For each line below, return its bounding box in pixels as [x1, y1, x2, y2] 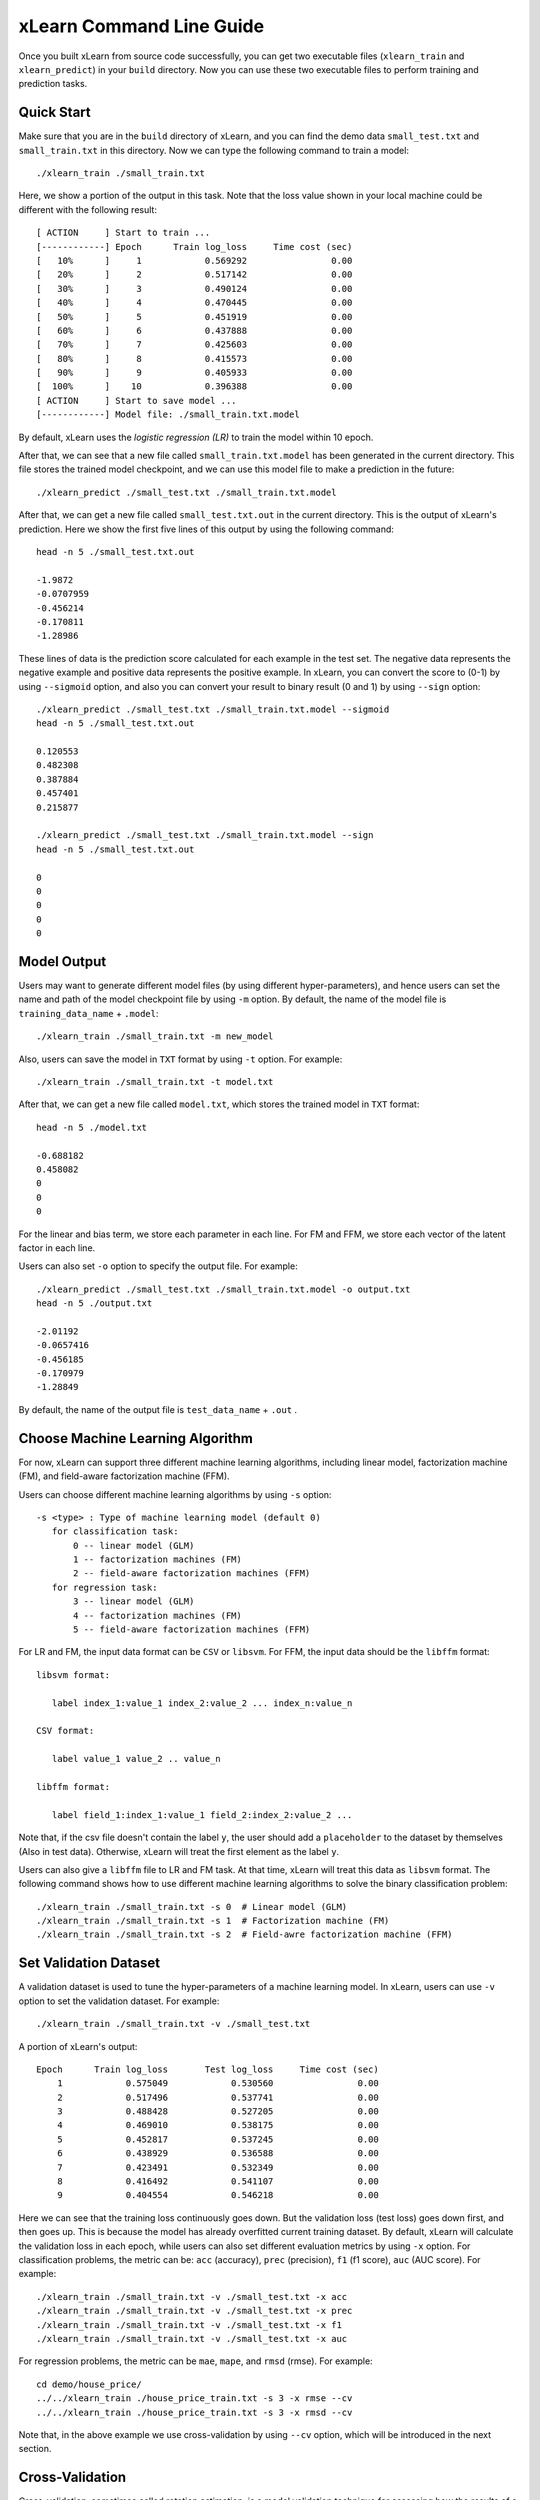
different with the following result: [18, 203, 157, 215]
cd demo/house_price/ [36, 2378, 142, 2390]
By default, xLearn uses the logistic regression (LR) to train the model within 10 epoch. [18, 431, 374, 443]
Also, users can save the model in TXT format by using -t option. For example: [18, 1053, 343, 1065]
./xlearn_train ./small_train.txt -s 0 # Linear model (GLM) [36, 1901, 348, 1912]
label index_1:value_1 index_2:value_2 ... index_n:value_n [51, 1697, 353, 1709]
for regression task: [51, 1581, 158, 1593]
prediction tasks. [18, 78, 88, 90]
